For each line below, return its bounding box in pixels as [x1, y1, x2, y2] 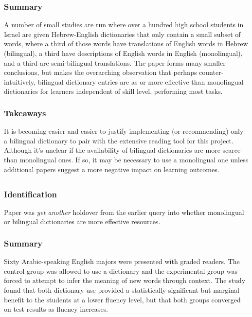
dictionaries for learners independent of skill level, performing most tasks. [4, 86, 223, 96]
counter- [199, 67, 224, 77]
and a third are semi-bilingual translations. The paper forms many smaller [4, 57, 226, 68]
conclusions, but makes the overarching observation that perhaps [4, 67, 197, 77]
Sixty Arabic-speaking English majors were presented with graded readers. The [4, 256, 240, 266]
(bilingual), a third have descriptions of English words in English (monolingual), [4, 48, 243, 58]
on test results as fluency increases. [4, 304, 108, 314]
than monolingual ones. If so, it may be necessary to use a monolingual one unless [4, 154, 249, 164]
